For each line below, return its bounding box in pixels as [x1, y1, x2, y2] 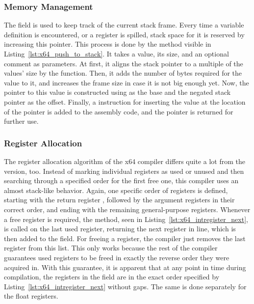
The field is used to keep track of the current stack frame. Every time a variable [4, 20, 244, 30]
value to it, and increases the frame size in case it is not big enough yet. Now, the [4, 77, 249, 87]
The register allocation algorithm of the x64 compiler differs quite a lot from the [4, 156, 245, 166]
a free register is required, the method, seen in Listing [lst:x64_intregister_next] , [4, 214, 248, 224]
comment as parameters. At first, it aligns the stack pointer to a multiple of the [4, 58, 243, 68]
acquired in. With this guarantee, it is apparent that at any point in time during [4, 262, 246, 272]
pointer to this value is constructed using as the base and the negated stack [4, 87, 231, 97]
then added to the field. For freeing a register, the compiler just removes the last [4, 233, 246, 243]
